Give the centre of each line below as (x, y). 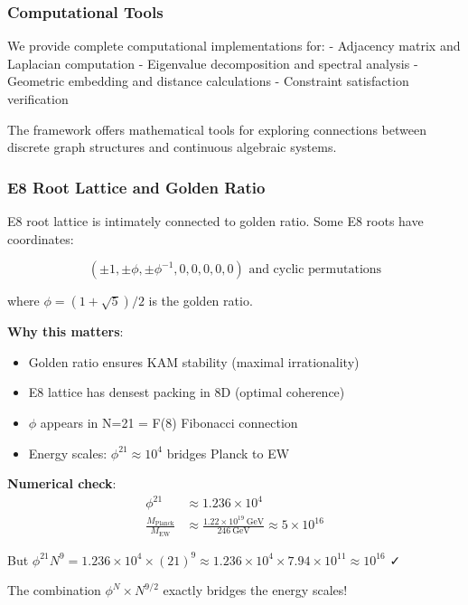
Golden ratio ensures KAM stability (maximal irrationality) (194, 361)
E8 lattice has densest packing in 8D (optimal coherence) (187, 392)
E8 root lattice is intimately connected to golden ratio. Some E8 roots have (215, 221)
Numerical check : (62, 483)
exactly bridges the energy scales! (255, 590)
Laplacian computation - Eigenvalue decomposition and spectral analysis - (213, 63)
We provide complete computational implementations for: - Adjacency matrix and (234, 46)
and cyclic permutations (315, 270)
